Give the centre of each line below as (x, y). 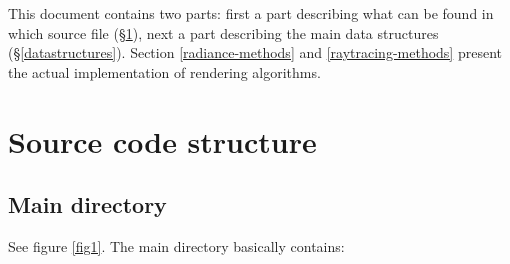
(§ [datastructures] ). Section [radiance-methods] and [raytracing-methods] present (255, 52)
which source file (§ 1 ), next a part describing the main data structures (223, 32)
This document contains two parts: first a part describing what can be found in (251, 13)
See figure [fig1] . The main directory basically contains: (176, 245)
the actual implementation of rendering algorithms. (164, 71)
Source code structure (162, 140)
